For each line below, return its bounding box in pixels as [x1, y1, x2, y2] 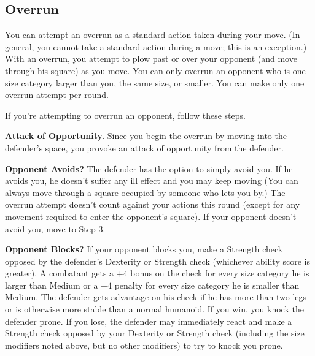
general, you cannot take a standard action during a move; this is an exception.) [5, 40, 307, 53]
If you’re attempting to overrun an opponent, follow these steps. [5, 108, 246, 121]
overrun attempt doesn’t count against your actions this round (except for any [5, 198, 300, 211]
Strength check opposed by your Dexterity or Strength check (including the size [5, 327, 305, 339]
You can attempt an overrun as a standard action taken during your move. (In [5, 28, 300, 41]
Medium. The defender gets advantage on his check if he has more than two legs [5, 290, 307, 303]
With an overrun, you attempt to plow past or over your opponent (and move [5, 52, 297, 65]
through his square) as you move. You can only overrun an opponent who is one [5, 64, 306, 77]
